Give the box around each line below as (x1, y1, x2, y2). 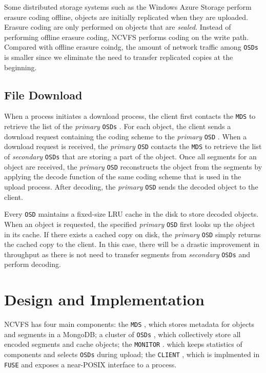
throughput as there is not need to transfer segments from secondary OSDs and (4, 248, 251, 259)
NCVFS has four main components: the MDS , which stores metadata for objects (4, 319, 255, 329)
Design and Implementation (4, 289, 204, 310)
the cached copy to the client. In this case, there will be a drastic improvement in (4, 239, 260, 250)
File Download (4, 87, 83, 102)
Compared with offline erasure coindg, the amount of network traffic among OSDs (4, 42, 258, 52)
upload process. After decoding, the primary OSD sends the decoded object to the (4, 181, 258, 192)
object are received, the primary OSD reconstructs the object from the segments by (4, 161, 262, 172)
